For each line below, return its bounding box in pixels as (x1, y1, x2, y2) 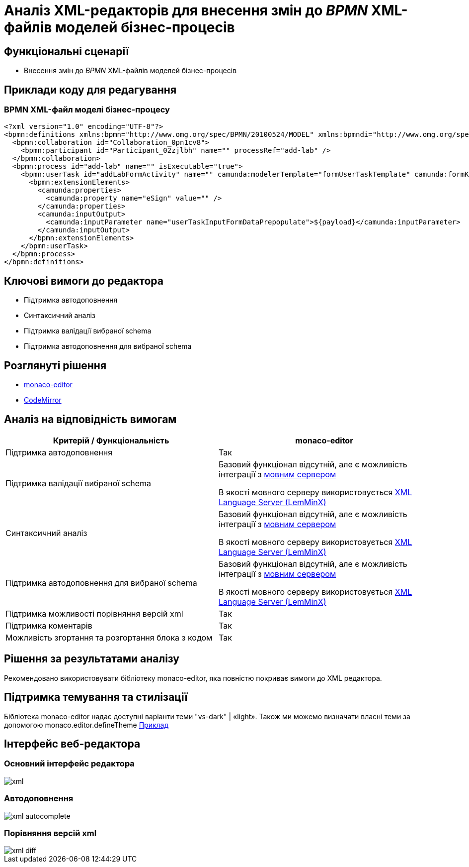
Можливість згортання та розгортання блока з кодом (5, 632, 213, 643)
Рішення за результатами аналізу (4, 652, 180, 665)
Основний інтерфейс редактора (4, 759, 135, 769)
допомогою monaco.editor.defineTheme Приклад (4, 720, 169, 729)
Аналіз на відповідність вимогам (4, 413, 177, 426)
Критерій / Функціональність (53, 435, 169, 445)
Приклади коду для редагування (4, 83, 177, 96)
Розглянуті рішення (4, 359, 107, 372)
